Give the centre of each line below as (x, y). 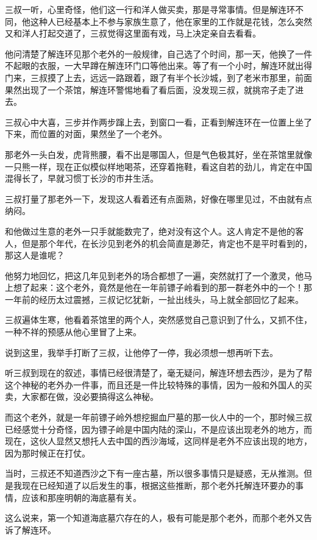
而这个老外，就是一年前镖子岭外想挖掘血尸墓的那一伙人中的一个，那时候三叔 (158, 417)
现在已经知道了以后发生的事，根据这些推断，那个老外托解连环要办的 (158, 485)
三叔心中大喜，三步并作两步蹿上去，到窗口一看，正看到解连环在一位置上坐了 (158, 122)
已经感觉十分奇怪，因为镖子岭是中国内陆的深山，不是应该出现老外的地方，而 (158, 429)
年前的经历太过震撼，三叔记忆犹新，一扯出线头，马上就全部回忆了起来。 (158, 299)
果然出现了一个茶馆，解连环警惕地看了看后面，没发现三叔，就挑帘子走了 (150, 89)
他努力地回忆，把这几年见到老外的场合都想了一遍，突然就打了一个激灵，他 (154, 275)
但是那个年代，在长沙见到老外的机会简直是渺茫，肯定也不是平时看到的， (167, 243)
